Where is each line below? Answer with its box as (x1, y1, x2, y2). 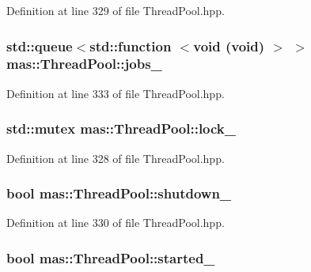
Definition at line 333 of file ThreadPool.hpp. (6, 85, 225, 101)
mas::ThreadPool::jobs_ (6, 54, 162, 74)
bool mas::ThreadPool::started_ (6, 247, 215, 267)
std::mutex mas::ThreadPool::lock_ (6, 119, 237, 138)
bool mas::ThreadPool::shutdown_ (6, 183, 232, 203)
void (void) (193, 36, 265, 55)
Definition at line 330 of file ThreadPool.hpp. (6, 214, 225, 231)
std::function (89, 36, 172, 55)
